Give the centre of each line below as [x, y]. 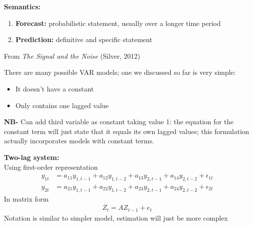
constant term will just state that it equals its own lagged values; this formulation [127, 131]
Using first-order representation [51, 167]
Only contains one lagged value [62, 105]
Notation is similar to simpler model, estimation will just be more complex [116, 217]
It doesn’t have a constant [55, 88]
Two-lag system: [32, 157]
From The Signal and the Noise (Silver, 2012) [72, 56]
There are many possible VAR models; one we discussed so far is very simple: [120, 72]
